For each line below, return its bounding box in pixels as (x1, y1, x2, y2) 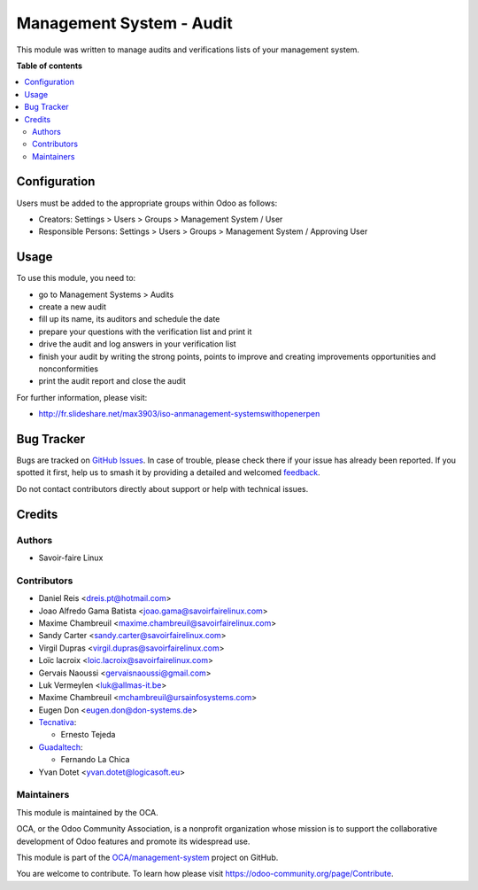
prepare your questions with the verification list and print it (38, 326, 252, 337)
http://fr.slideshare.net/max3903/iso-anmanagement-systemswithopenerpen (38, 409, 320, 419)
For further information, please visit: (16, 392, 148, 402)
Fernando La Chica (60, 754, 130, 765)
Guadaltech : (38, 741, 83, 753)
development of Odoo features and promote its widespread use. (16, 836, 251, 847)
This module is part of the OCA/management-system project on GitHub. (16, 852, 279, 863)
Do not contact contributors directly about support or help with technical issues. (16, 483, 309, 494)
